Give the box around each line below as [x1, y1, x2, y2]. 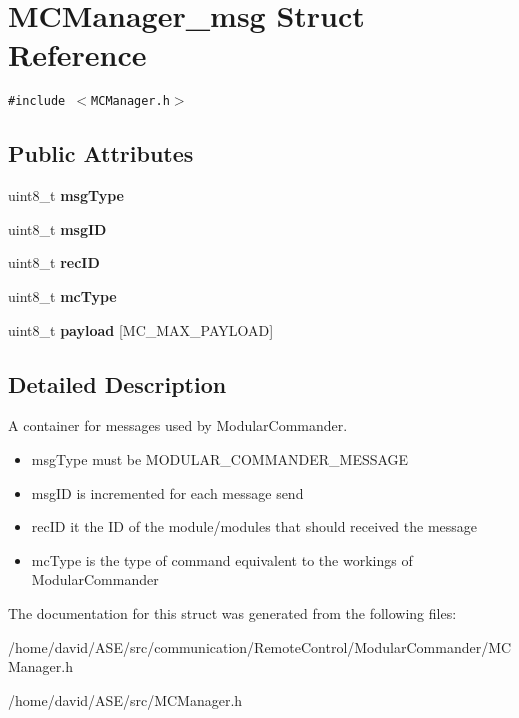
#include [8, 94, 66, 109]
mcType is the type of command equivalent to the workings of [31, 549, 413, 570]
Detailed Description [8, 368, 227, 399]
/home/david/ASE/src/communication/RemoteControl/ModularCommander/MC [8, 636, 512, 657]
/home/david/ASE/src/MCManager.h [8, 689, 243, 710]
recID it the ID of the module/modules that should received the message [31, 516, 478, 537]
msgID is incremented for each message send [31, 482, 304, 503]
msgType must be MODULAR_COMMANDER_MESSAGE [31, 448, 409, 469]
